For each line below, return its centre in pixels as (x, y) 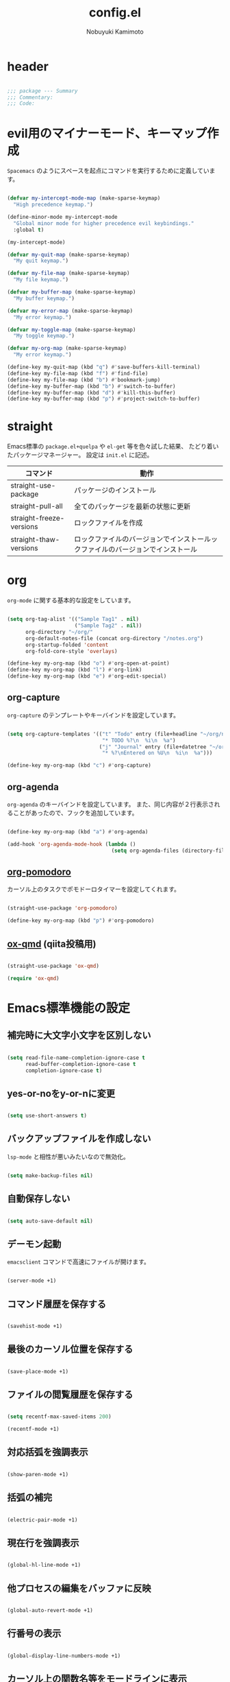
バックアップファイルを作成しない (79, 1139)
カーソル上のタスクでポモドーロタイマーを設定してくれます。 (93, 889)
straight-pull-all (37, 506)
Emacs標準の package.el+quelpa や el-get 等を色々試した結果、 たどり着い (113, 447)
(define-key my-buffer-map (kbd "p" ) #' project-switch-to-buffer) (104, 399)
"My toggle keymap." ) (44, 336)
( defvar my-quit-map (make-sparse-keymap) (68, 254)
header (28, 66)
